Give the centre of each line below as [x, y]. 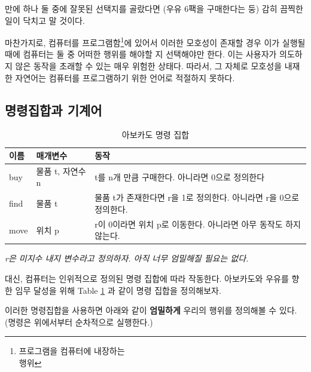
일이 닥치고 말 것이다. [45, 20]
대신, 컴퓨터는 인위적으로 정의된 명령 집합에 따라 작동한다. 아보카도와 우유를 [147, 279]
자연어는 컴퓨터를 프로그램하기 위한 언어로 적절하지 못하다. [125, 77]
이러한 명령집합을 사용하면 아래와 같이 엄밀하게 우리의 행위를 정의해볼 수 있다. [151, 310]
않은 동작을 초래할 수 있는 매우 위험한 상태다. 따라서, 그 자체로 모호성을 [149, 66]
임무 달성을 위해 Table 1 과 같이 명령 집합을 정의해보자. [118, 290]
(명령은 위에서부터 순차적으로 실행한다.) [79, 322]
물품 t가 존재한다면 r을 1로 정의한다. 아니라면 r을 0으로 [197, 197]
